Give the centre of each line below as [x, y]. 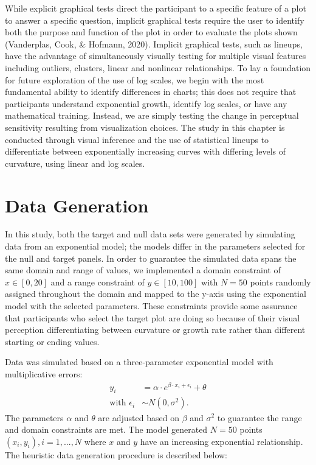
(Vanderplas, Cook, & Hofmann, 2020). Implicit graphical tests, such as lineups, [154, 44]
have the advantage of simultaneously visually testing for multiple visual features [156, 56]
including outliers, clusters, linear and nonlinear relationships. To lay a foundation [158, 67]
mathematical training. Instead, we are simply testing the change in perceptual [152, 115]
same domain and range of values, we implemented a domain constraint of [143, 270]
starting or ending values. [52, 341]
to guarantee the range [259, 417]
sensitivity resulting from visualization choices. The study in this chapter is [145, 127]
